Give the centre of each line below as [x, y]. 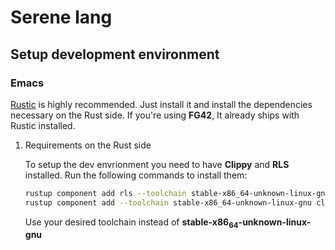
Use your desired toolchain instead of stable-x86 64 [131, 223]
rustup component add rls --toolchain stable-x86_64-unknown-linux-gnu [177, 193]
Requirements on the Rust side [88, 145]
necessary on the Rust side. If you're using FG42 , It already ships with [155, 115]
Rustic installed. [43, 125]
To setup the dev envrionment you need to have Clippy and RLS [157, 164]
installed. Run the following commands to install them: [136, 175]
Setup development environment [115, 54]
